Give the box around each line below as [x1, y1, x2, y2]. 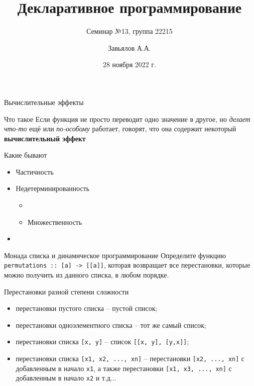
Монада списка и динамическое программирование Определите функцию [4, 250, 226, 260]
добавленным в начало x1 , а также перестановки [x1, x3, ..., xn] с [15, 363, 232, 373]
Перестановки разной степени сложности [4, 286, 129, 296]
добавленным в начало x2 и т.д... [15, 373, 117, 383]
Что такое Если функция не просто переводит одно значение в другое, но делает [4, 113, 251, 124]
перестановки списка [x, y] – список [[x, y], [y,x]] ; [15, 336, 189, 347]
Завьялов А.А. [108, 42, 151, 53]
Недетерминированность [15, 183, 90, 193]
